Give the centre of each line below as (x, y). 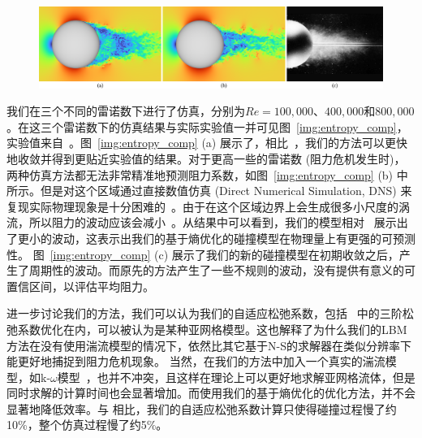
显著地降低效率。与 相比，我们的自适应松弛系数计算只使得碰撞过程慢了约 (202, 408)
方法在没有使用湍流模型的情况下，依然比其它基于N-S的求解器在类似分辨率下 (209, 345)
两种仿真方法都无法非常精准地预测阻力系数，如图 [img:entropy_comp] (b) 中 (207, 174)
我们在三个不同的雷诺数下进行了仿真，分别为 (126, 111)
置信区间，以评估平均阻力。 (80, 286)
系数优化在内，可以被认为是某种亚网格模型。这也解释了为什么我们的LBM (212, 329)
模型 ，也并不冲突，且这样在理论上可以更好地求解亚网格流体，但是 (236, 377)
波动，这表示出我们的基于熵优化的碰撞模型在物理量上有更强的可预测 (233, 238)
